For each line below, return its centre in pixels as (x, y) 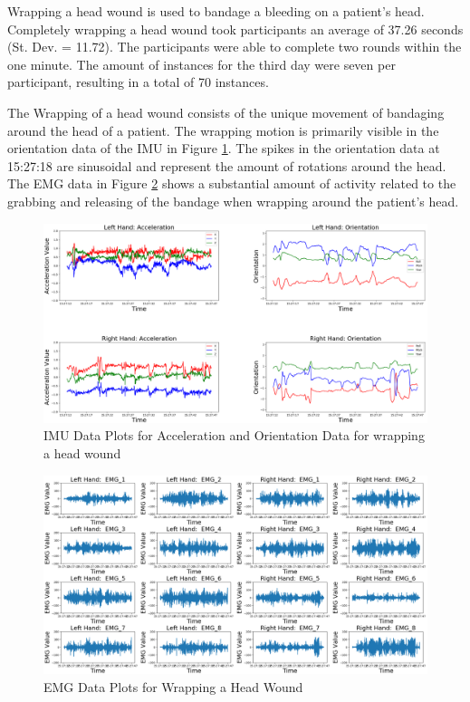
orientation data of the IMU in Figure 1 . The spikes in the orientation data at (224, 148)
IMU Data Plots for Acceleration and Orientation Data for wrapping (234, 435)
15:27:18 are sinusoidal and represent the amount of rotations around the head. (227, 165)
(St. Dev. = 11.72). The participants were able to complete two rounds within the (235, 47)
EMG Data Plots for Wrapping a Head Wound (173, 686)
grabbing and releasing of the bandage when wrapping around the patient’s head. (233, 201)
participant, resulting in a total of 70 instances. (138, 82)
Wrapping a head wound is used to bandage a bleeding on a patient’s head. (216, 11)
